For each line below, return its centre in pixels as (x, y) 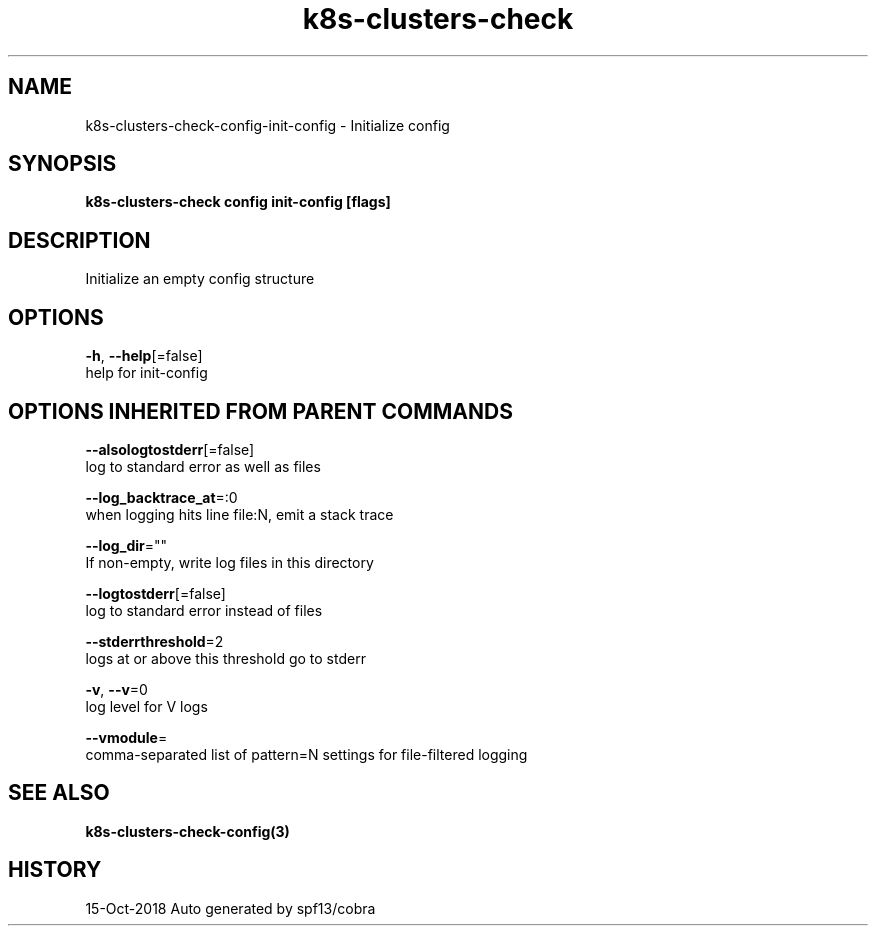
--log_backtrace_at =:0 (161, 497)
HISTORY (55, 870)
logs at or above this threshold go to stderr (225, 658)
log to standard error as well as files (203, 466)
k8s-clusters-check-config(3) (187, 831)
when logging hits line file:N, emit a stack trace (239, 514)
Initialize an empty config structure (200, 279)
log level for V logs (146, 706)
